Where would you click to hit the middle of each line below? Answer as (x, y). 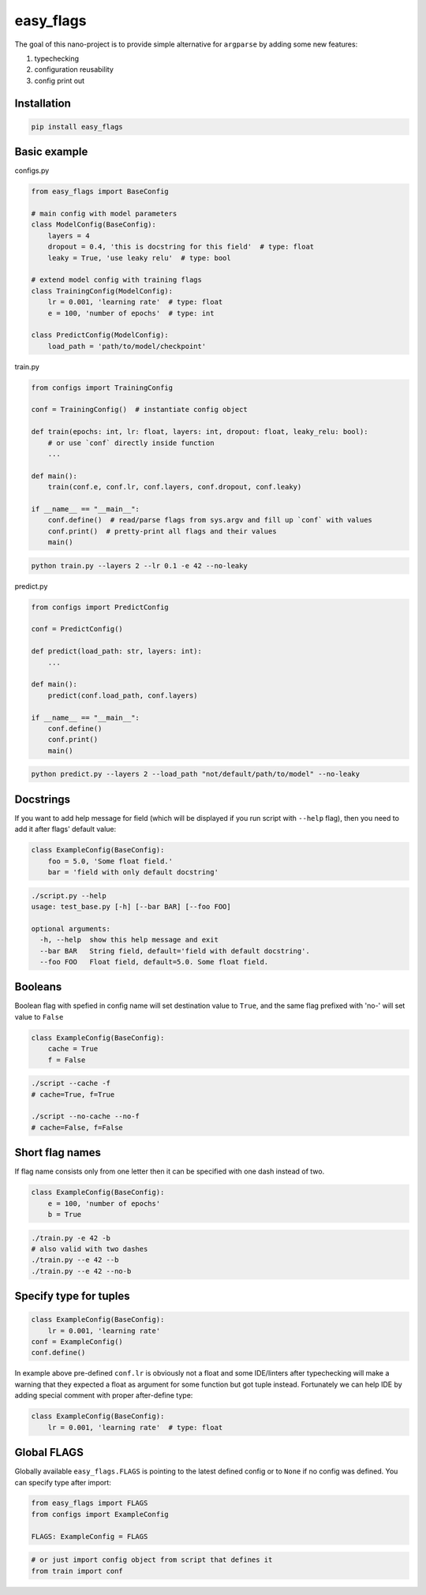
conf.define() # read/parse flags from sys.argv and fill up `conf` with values (210, 520)
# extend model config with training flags (117, 280)
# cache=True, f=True (73, 1094)
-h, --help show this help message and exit (129, 940)
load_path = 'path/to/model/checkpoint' (127, 346)
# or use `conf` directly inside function (131, 443)
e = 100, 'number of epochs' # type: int (131, 313)
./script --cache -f (71, 1084)
